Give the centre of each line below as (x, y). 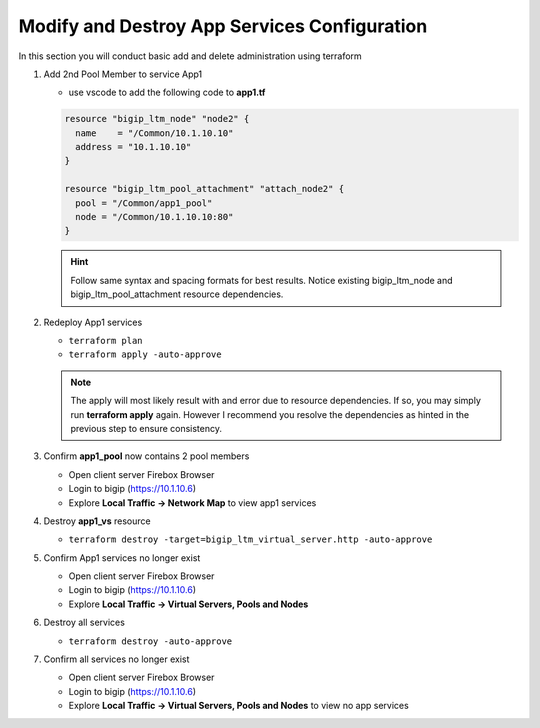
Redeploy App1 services (93, 322)
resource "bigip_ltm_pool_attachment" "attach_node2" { (204, 189)
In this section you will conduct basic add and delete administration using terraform (190, 56)
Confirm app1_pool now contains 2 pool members (146, 456)
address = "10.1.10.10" (133, 147)
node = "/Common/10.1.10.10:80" (154, 217)
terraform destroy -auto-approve (150, 641)
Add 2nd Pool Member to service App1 (123, 74)
